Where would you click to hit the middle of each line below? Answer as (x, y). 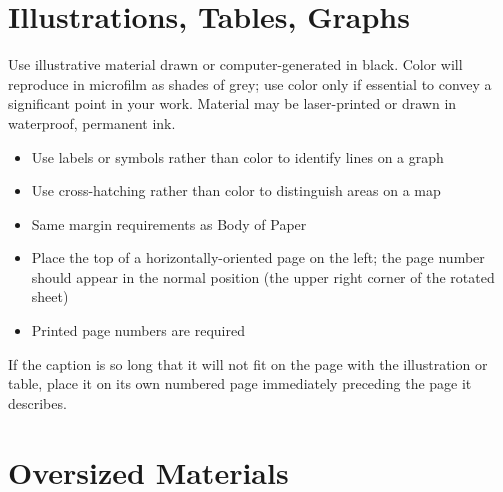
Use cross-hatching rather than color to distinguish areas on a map (236, 190)
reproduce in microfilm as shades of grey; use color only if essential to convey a (250, 83)
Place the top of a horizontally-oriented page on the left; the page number (258, 257)
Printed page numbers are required (138, 330)
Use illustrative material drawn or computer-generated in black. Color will (235, 64)
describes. (37, 402)
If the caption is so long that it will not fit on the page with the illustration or (248, 363)
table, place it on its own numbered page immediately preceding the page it (240, 383)
